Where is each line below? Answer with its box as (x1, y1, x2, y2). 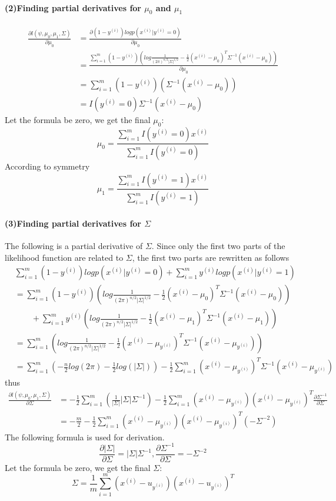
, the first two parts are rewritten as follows (132, 251, 290, 263)
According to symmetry (5, 160, 90, 172)
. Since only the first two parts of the (151, 240, 285, 252)
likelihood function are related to (5, 251, 124, 263)
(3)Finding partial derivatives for (5, 217, 141, 230)
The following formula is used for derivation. (5, 430, 165, 443)
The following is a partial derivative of (5, 240, 143, 252)
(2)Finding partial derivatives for (5, 1, 141, 14)
